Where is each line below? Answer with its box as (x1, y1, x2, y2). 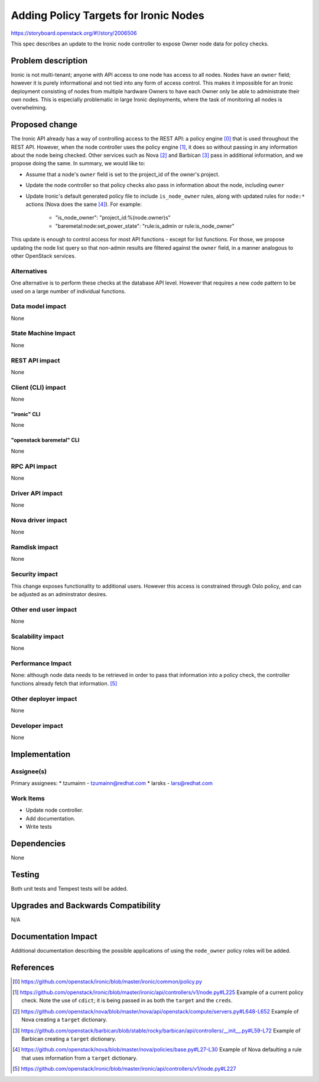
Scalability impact (11, 632, 64, 640)
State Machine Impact (11, 329, 76, 338)
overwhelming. (11, 104, 47, 112)
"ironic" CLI (11, 411, 41, 418)
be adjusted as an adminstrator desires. (11, 590, 108, 597)
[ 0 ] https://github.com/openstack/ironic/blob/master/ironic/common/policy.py (12, 978, 203, 985)
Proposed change (11, 120, 78, 130)
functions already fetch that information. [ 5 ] (11, 679, 118, 687)
